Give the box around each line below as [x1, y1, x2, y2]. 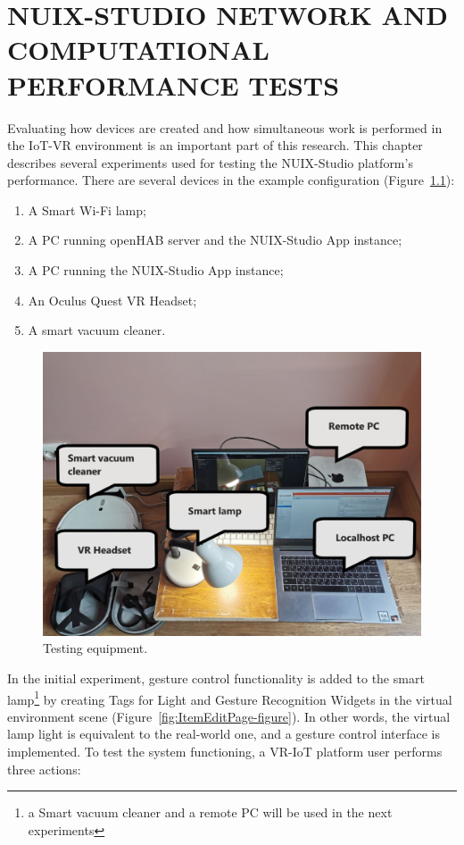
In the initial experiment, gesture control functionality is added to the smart [7, 669, 425, 688]
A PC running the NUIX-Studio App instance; [28, 261, 284, 280]
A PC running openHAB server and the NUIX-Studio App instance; [28, 230, 402, 249]
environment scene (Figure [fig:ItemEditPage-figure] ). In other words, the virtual [7, 707, 451, 725]
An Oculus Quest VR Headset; [28, 290, 197, 309]
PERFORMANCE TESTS [7, 66, 340, 103]
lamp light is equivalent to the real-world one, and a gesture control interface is [7, 724, 440, 743]
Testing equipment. [43, 639, 148, 657]
